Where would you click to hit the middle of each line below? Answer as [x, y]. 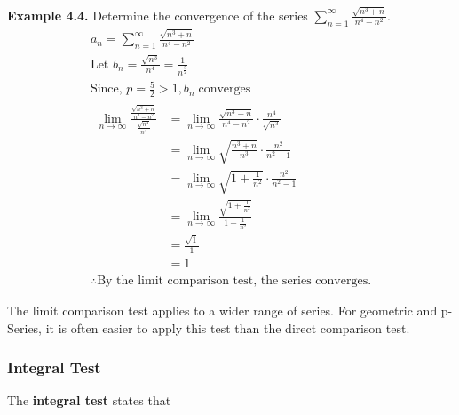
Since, [106, 89]
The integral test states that [89, 400]
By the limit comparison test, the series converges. [234, 280]
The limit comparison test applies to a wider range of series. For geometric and [222, 310]
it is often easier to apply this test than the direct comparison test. [228, 327]
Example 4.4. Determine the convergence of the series [158, 15]
